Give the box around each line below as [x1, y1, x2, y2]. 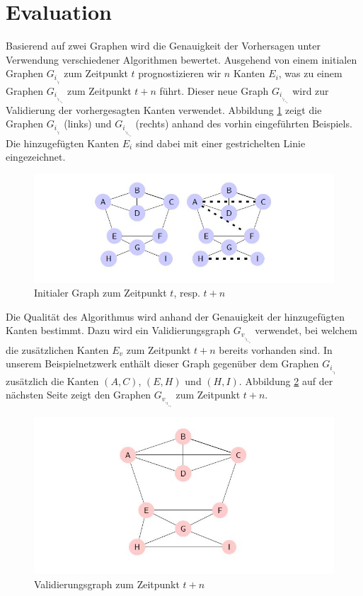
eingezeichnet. [6, 149, 66, 164]
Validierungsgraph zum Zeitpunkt [34, 577, 180, 591]
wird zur [292, 83, 329, 98]
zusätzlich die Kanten [6, 373, 99, 388]
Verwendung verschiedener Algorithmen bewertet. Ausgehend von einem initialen [6, 52, 357, 67]
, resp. [173, 285, 200, 300]
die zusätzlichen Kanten [6, 342, 109, 357]
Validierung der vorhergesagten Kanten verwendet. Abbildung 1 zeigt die [6, 102, 322, 117]
